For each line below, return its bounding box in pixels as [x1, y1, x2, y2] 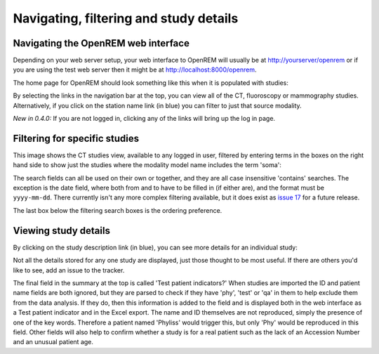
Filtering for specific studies [13, 132, 140, 144]
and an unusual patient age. [13, 338, 94, 346]
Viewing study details [13, 225, 110, 237]
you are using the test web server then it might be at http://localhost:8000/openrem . [13, 65, 257, 74]
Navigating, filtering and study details [13, 11, 239, 26]
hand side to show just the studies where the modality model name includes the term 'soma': [13, 161, 282, 169]
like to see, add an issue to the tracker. [13, 265, 125, 274]
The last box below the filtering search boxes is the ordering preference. [13, 206, 222, 214]
